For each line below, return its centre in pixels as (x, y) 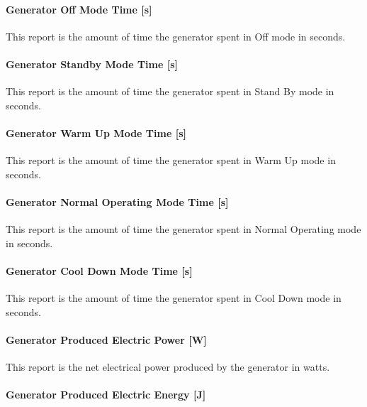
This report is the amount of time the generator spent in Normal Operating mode (183, 229)
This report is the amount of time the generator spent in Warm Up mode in (171, 160)
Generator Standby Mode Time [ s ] (92, 64)
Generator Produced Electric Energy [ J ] (106, 395)
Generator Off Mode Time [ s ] (79, 9)
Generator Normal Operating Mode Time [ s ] (117, 201)
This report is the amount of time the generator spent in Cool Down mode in (174, 298)
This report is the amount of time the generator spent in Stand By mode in (170, 91)
